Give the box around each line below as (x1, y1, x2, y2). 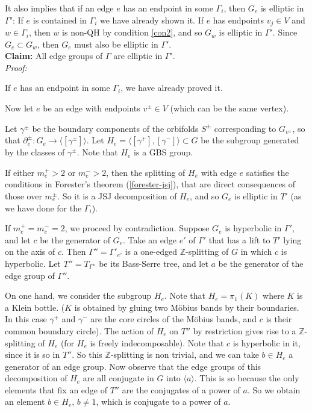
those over (5, 189, 42, 202)
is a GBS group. (134, 146, 193, 158)
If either (5, 166, 35, 178)
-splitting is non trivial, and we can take (110, 348, 259, 361)
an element (5, 395, 45, 408)
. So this (72, 348, 102, 361)
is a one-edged (125, 245, 178, 258)
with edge (201, 166, 237, 178)
